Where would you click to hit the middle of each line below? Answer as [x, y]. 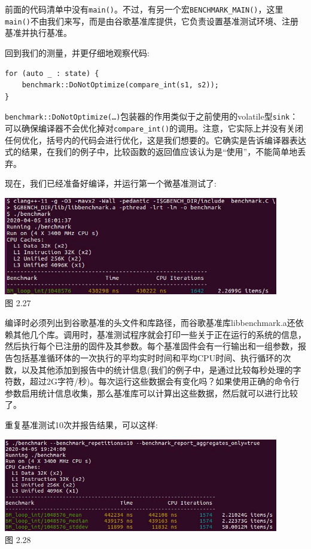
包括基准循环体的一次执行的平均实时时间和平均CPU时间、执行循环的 [148, 358]
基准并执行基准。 [38, 33]
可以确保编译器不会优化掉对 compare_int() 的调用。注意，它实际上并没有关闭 [154, 128]
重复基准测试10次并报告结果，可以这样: [81, 425]
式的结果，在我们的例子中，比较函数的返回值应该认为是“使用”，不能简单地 [151, 152]
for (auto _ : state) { [52, 73]
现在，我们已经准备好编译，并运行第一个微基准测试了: [111, 183]
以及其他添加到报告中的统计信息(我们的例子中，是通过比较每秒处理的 [157, 369]
